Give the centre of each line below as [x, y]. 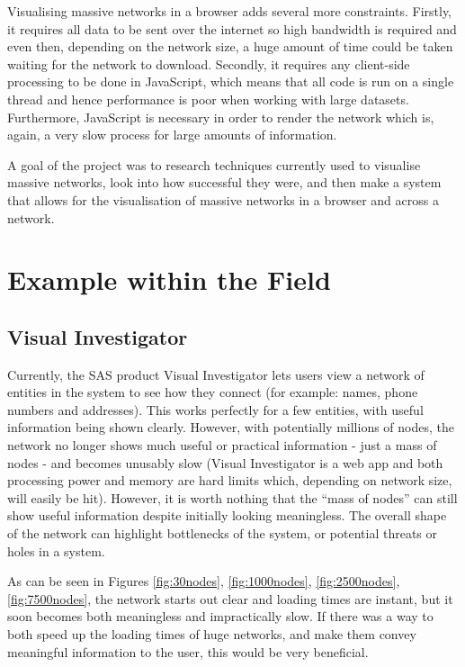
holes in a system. [56, 550]
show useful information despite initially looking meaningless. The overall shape [227, 515]
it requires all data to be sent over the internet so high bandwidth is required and [232, 28]
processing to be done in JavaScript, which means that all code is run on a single [231, 81]
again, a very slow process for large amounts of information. [172, 135]
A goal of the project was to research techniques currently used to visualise [214, 164]
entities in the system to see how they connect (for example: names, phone [213, 392]
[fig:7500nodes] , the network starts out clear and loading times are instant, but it [230, 598]
